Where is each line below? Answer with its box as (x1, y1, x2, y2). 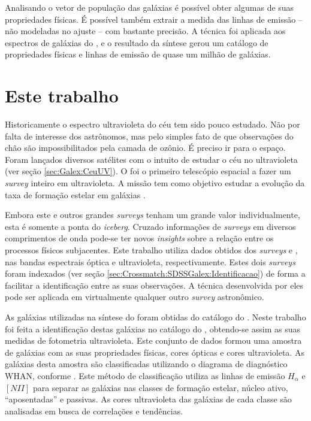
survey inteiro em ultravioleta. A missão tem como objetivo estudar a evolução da (5, 177, 305, 189)
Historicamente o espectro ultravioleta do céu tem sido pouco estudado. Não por (5, 118, 300, 131)
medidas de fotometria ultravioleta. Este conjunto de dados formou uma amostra (5, 334, 302, 347)
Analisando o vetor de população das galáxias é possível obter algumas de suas (5, 1, 294, 13)
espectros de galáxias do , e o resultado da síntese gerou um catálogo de (5, 36, 268, 49)
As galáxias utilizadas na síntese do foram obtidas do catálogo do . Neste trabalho (5, 311, 306, 323)
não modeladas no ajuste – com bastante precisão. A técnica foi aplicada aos (5, 25, 286, 37)
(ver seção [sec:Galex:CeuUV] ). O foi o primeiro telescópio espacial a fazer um (5, 165, 291, 177)
